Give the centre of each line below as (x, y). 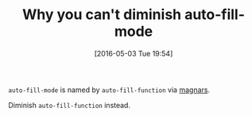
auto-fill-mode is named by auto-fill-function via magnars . (109, 90)
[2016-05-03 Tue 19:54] (134, 53)
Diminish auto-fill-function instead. (70, 105)
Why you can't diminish (102, 15)
